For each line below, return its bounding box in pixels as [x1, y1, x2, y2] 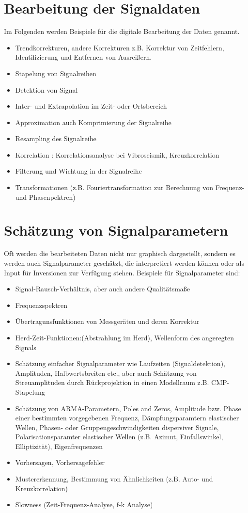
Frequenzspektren [15, 300, 68, 310]
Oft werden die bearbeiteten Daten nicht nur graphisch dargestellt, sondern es [4, 248, 235, 258]
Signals [15, 342, 36, 352]
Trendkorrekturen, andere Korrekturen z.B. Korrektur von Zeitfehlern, [15, 42, 224, 52]
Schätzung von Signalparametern [4, 220, 228, 240]
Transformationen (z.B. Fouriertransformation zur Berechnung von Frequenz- [15, 182, 245, 192]
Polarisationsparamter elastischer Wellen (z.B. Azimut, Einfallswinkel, [15, 432, 223, 442]
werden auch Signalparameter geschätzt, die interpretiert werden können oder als [4, 257, 244, 268]
